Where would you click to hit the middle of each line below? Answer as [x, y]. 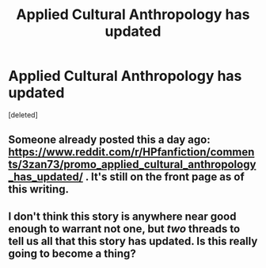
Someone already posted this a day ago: [110, 140]
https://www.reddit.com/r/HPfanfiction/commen [131, 152]
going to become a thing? [72, 253]
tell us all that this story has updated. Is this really [133, 241]
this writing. [39, 189]
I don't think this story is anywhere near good [122, 216]
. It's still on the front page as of [165, 177]
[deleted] [23, 115]
